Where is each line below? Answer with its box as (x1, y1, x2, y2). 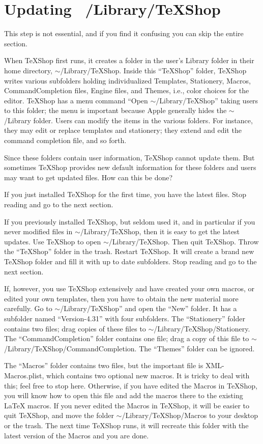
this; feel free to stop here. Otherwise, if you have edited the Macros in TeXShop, (4, 380, 257, 391)
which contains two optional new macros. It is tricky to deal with (46, 370, 250, 380)
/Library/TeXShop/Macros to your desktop (122, 410, 258, 421)
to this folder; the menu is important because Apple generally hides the (4, 105, 227, 116)
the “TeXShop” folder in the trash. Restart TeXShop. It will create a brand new (4, 246, 254, 257)
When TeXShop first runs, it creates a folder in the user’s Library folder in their (4, 55, 254, 66)
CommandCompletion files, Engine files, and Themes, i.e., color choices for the (4, 85, 249, 96)
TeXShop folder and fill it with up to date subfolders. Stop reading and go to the (4, 256, 257, 266)
